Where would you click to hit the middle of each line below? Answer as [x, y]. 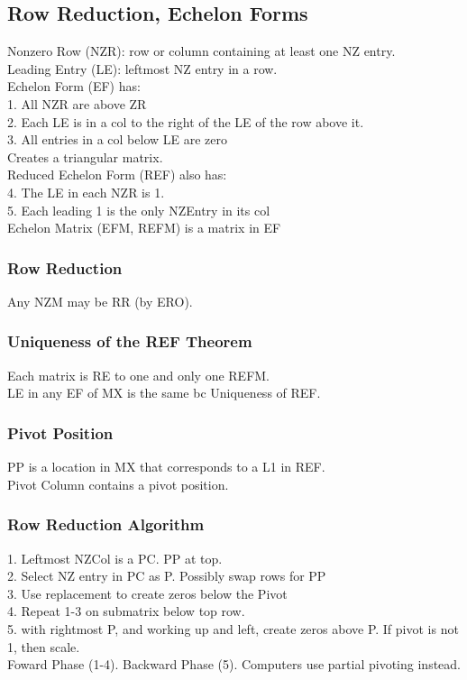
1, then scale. [44, 646]
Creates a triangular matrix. [85, 156]
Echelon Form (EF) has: [74, 86]
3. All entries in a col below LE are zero [117, 139]
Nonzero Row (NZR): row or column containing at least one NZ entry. [201, 51]
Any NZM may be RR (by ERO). [100, 301]
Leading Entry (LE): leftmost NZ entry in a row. [142, 68]
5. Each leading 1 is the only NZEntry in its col [139, 210]
